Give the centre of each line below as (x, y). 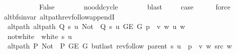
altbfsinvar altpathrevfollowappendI (59, 16)
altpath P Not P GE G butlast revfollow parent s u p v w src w (120, 46)
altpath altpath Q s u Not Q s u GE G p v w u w (96, 26)
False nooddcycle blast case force (135, 6)
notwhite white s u (40, 36)
